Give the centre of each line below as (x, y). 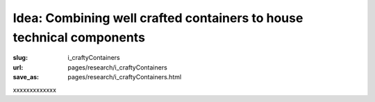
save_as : (26, 77)
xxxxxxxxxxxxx (35, 90)
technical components (79, 37)
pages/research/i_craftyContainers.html (125, 77)
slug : (20, 58)
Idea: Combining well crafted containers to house (158, 18)
